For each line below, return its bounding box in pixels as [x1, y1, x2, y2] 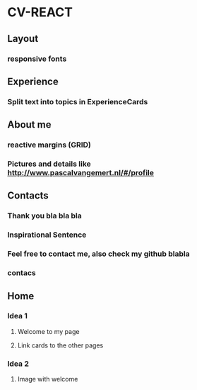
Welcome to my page [17, 327, 80, 335]
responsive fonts [7, 54, 67, 64]
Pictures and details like [7, 159, 92, 169]
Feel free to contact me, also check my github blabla [7, 249, 190, 259]
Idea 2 [7, 359, 30, 369]
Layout [7, 33, 39, 45]
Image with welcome [17, 375, 78, 384]
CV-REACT [7, 4, 73, 21]
